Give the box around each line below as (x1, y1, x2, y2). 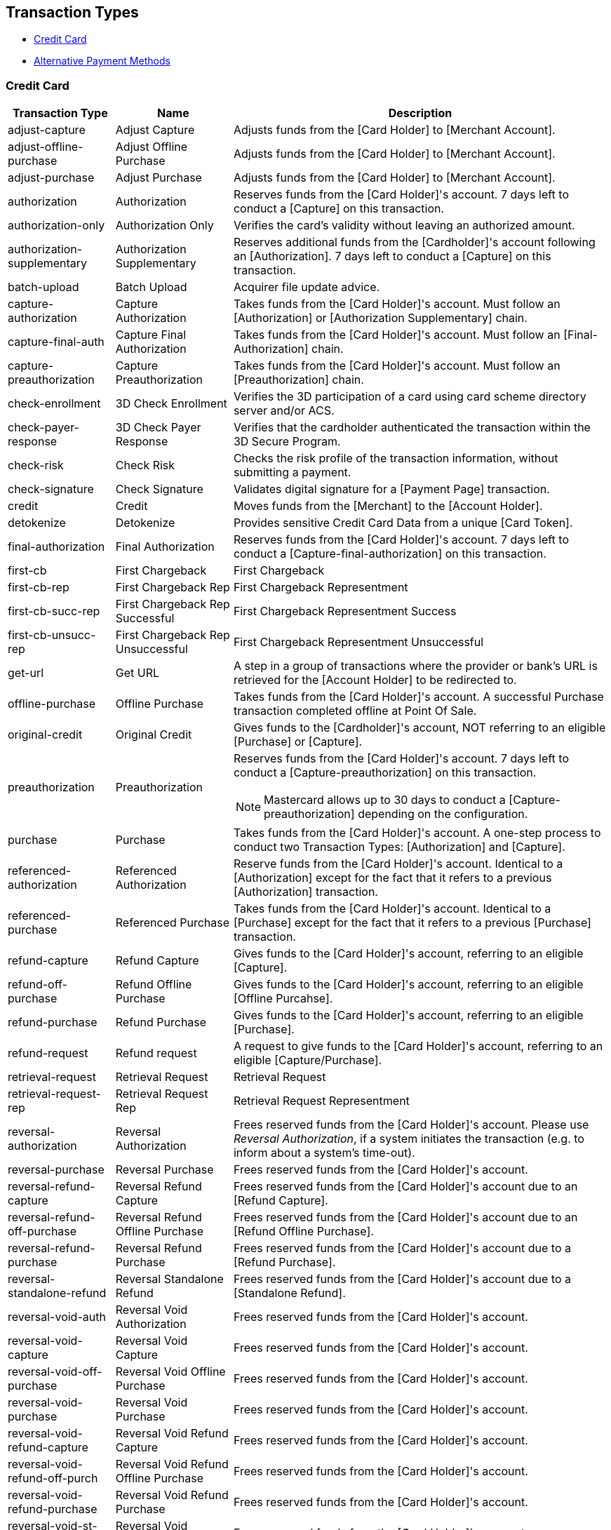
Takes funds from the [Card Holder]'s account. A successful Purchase (233, 690, 604, 704)
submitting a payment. (233, 465, 351, 480)
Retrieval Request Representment (233, 1094, 410, 1108)
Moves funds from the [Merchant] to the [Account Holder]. (233, 499, 543, 514)
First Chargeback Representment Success (233, 604, 457, 619)
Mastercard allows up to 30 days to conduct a (263, 793, 506, 807)
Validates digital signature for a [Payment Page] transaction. (233, 482, 550, 497)
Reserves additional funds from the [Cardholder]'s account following (233, 235, 596, 250)
